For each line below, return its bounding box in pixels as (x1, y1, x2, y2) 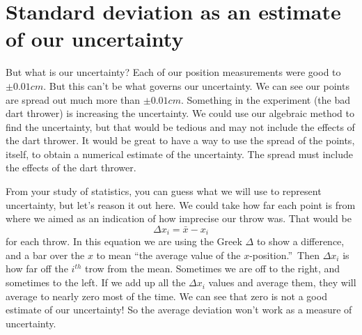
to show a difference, (256, 234, 345, 249)
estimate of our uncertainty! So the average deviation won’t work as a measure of (6, 302, 352, 317)
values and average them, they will (208, 275, 356, 290)
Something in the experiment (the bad (187, 92, 351, 107)
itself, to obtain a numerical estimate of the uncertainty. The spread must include (6, 146, 353, 161)
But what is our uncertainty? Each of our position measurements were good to (6, 65, 341, 79)
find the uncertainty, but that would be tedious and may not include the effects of (6, 119, 355, 134)
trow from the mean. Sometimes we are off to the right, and (85, 261, 340, 276)
